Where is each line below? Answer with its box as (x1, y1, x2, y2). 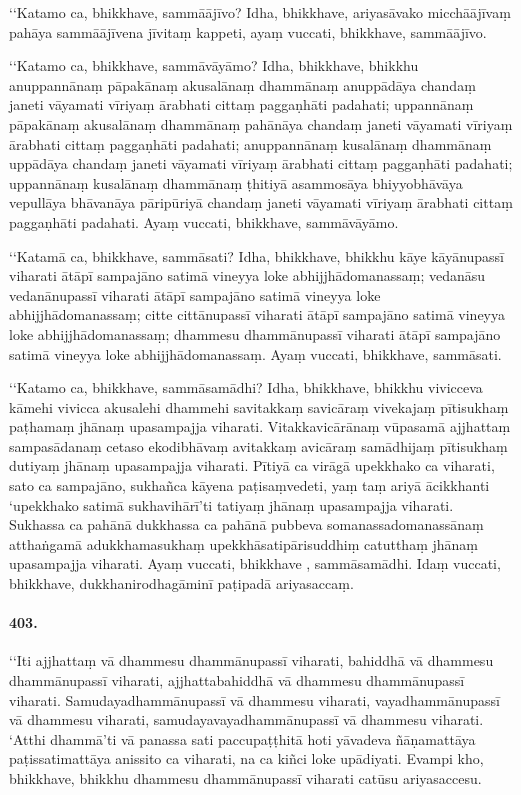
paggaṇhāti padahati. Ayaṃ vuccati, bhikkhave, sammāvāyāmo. (9, 211, 399, 232)
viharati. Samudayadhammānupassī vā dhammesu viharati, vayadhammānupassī (9, 689, 500, 710)
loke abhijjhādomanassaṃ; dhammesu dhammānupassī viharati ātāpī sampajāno (9, 323, 501, 344)
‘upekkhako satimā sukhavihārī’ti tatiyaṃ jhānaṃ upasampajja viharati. (9, 494, 454, 515)
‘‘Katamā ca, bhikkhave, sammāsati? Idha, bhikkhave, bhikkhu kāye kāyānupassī (9, 245, 505, 266)
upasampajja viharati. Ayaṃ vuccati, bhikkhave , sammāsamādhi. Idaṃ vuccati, (9, 553, 501, 574)
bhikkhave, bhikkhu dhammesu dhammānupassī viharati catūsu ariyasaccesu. (9, 767, 482, 788)
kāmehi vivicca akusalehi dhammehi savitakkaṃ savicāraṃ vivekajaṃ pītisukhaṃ (9, 396, 509, 417)
